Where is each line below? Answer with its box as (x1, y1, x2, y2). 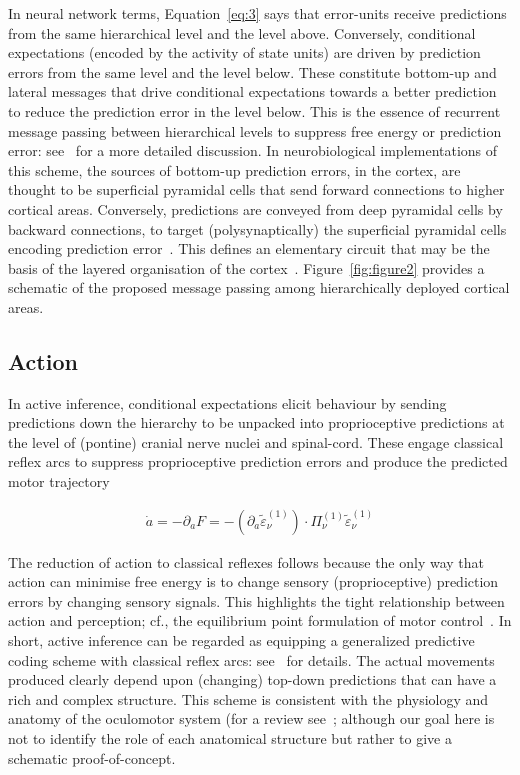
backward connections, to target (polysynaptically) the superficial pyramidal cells (8, 218, 507, 239)
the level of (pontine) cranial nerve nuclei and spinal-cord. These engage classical (8, 431, 504, 452)
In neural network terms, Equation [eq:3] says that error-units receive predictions (8, 3, 507, 23)
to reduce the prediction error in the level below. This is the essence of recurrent (8, 100, 501, 121)
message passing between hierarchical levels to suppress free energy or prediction (8, 120, 502, 141)
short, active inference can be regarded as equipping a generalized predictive (8, 630, 475, 651)
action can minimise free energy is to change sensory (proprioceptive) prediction (8, 571, 499, 592)
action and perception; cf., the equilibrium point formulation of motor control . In (8, 610, 512, 631)
